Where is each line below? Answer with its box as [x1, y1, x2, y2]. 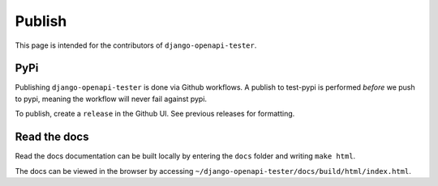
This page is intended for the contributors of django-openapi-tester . [15, 40, 257, 50]
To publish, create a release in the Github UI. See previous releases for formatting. [15, 109, 295, 119]
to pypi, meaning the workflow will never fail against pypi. [15, 94, 207, 104]
